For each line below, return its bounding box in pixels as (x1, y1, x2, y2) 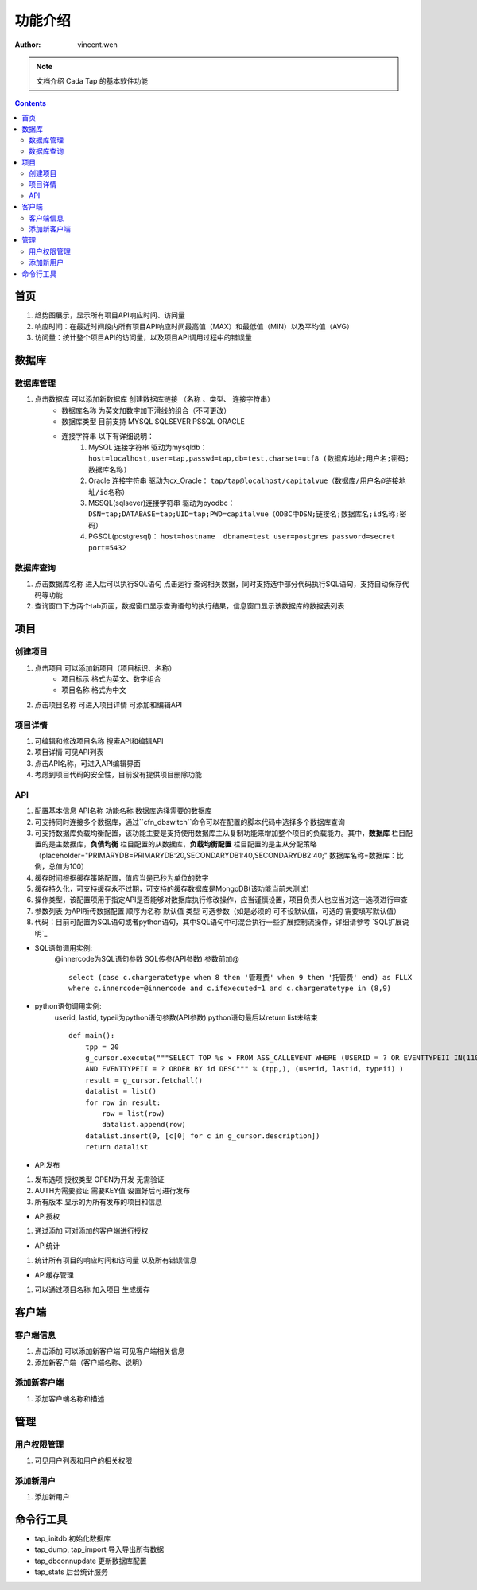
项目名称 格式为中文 (61, 685, 126, 695)
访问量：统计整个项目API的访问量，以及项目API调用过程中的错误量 (34, 332, 252, 342)
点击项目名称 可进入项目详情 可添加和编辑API (34, 700, 183, 709)
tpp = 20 (84, 1042, 119, 1052)
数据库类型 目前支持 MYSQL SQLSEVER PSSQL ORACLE (61, 417, 246, 426)
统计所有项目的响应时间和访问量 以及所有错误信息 (34, 1255, 197, 1265)
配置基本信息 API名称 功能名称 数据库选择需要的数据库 (34, 806, 212, 815)
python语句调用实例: (34, 1001, 102, 1011)
